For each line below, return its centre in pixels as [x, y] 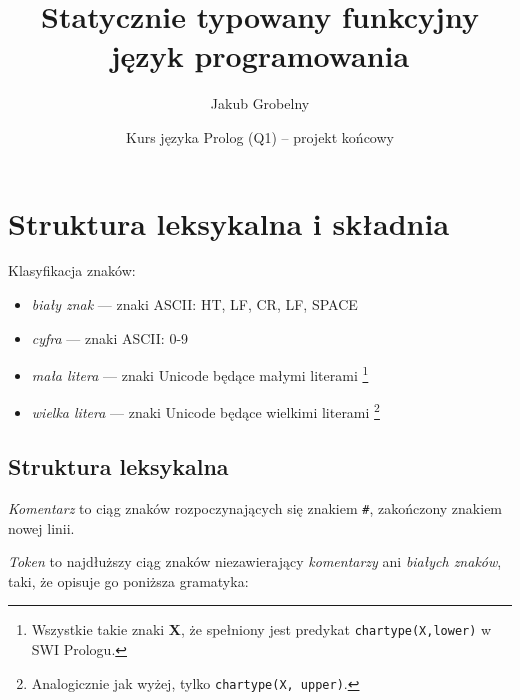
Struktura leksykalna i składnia [229, 222]
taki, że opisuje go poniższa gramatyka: [128, 580]
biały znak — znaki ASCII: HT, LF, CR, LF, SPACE [194, 304]
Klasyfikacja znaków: [72, 270]
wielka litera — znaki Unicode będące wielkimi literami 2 [205, 411]
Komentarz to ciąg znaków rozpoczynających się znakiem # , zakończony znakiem [255, 507]
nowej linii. [41, 527]
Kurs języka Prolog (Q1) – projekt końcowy [260, 136]
